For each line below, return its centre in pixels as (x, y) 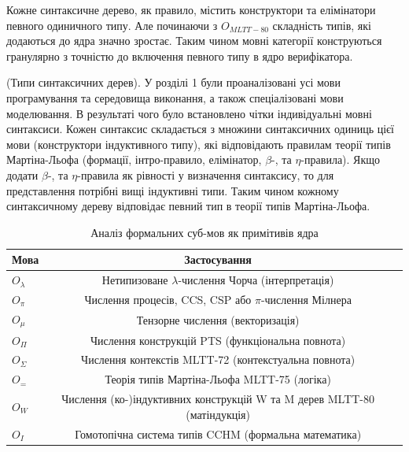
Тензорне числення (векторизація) (218, 319)
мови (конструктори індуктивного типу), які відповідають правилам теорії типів (199, 144)
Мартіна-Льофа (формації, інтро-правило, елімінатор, (134, 159)
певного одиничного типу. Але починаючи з (112, 25)
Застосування (218, 259)
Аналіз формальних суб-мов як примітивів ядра (204, 232)
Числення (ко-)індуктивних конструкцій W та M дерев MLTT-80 (218, 399)
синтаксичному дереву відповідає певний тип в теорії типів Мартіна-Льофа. (188, 206)
